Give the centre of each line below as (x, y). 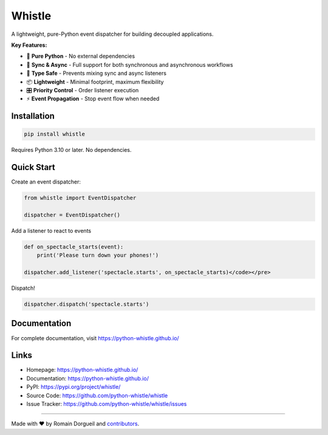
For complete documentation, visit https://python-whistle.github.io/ (95, 338)
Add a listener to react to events (51, 230)
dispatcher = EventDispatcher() (72, 215)
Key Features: (29, 45)
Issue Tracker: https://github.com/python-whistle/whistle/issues (107, 404)
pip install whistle (54, 134)
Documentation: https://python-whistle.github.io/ (87, 378)
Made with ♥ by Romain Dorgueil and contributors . (75, 424)
